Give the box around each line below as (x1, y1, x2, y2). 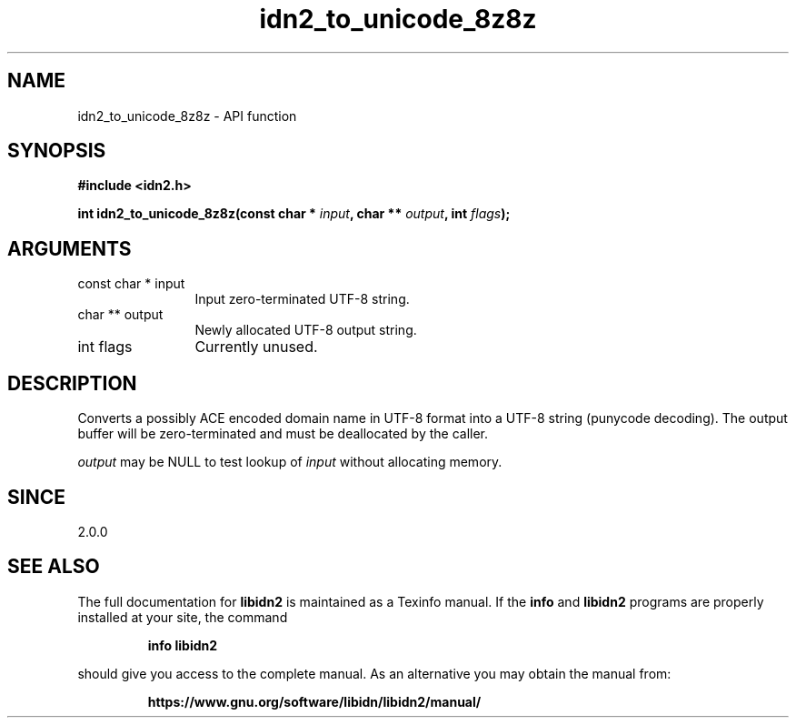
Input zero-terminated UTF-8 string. (194, 291, 410, 307)
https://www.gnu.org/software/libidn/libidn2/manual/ (147, 693, 482, 710)
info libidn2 (147, 637, 218, 653)
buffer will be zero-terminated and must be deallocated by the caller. (77, 426, 489, 442)
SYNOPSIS (7, 139, 106, 163)
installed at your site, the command (77, 609, 288, 625)
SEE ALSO (7, 555, 100, 579)
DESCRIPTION (7, 371, 137, 395)
